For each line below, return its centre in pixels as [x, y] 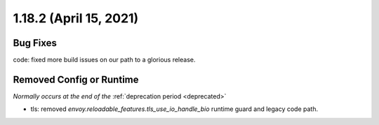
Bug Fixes [35, 43]
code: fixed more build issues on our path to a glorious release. [104, 60]
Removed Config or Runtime [76, 79]
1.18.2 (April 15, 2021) [76, 18]
